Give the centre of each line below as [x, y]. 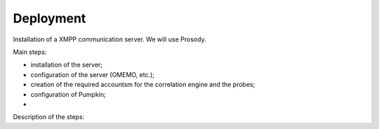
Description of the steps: [49, 117]
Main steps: [30, 52]
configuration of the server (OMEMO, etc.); [92, 74]
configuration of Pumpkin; [68, 94]
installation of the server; [67, 65]
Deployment [49, 18]
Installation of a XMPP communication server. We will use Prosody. [109, 39]
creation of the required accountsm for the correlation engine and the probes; [143, 85]
